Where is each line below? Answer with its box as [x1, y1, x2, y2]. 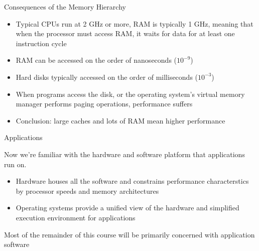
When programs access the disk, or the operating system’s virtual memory [16, 88, 245, 99]
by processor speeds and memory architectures [16, 185, 159, 196]
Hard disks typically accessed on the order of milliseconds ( [16, 71, 198, 82]
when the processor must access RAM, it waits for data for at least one [16, 28, 235, 39]
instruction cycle [16, 38, 67, 48]
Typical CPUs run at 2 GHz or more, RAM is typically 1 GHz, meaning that [16, 18, 253, 29]
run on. [4, 159, 27, 169]
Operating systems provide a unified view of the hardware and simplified [16, 202, 239, 213]
